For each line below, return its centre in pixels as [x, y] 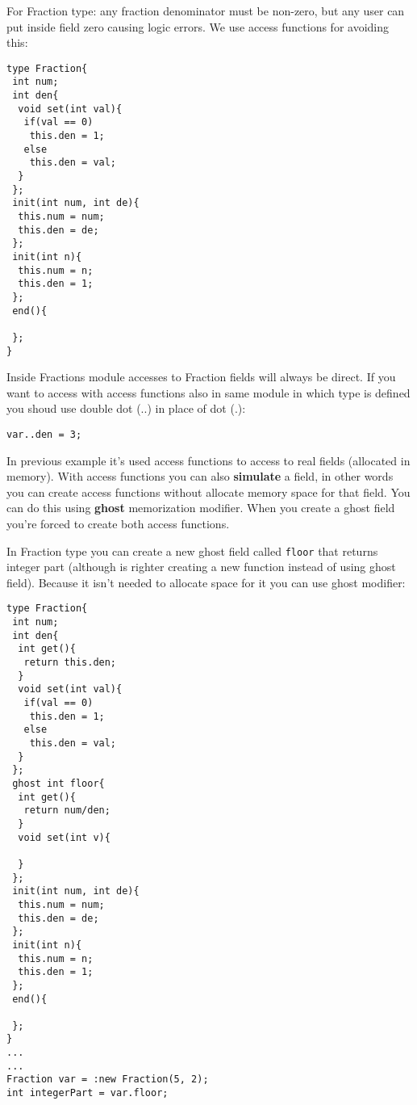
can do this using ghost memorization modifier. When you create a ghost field [201, 508]
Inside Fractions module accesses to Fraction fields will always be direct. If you [201, 377]
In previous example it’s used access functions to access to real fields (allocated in [208, 460]
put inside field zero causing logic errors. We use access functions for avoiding [198, 26]
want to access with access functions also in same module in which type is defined [208, 392]
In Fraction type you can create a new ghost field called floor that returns [192, 550]
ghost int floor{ [58, 784]
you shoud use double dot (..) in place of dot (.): [126, 408]
